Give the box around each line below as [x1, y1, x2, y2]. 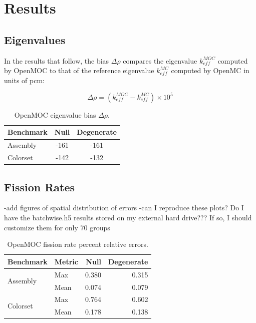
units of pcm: [4, 75, 45, 85]
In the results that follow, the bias [4, 55, 109, 66]
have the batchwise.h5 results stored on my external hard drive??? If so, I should [4, 212, 252, 223]
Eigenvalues [4, 32, 66, 47]
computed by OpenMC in [171, 65, 249, 76]
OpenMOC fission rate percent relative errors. [7, 239, 148, 249]
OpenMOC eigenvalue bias [14, 109, 96, 120]
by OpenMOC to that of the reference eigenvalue [4, 65, 154, 76]
